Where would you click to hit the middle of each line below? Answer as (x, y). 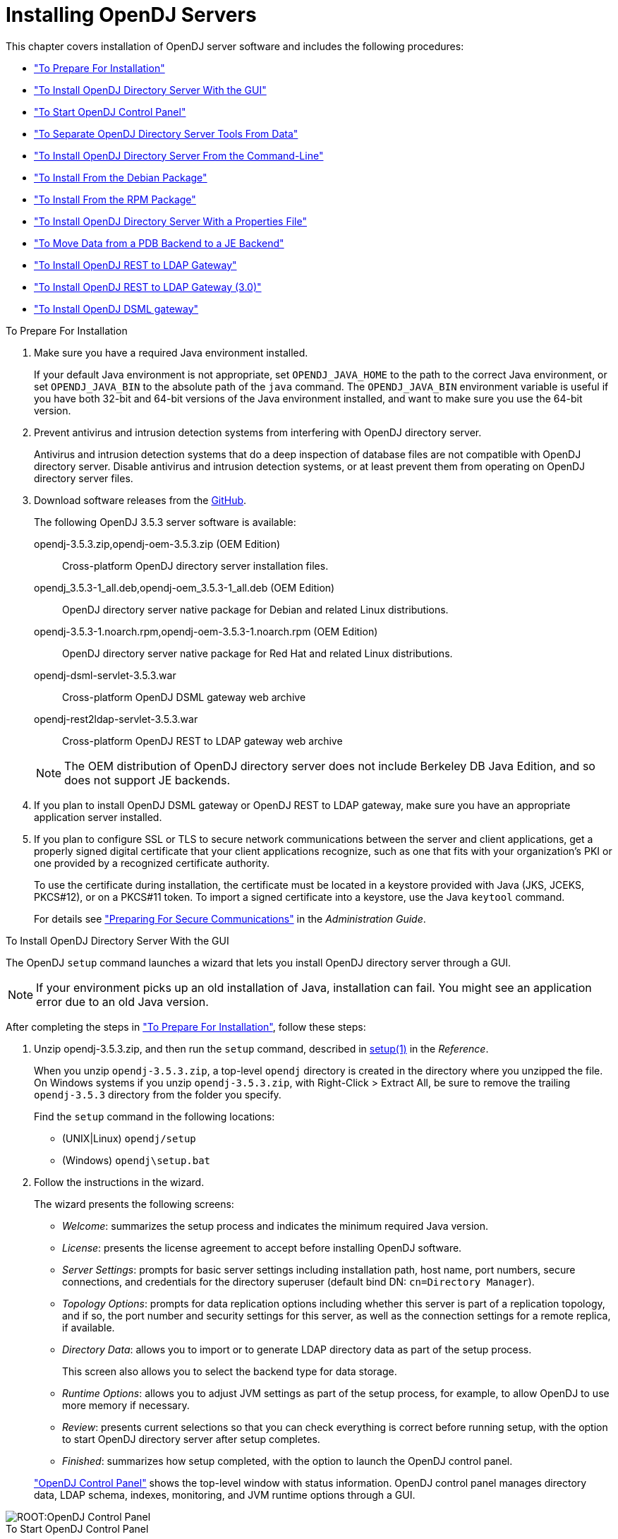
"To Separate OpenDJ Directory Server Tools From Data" (166, 133)
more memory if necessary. (126, 1405)
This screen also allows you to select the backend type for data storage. (230, 1371)
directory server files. (84, 478)
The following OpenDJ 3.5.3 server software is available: (165, 522)
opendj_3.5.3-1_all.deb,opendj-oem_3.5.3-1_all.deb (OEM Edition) (184, 587)
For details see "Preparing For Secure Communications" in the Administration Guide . (230, 918)
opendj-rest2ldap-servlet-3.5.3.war (116, 719)
